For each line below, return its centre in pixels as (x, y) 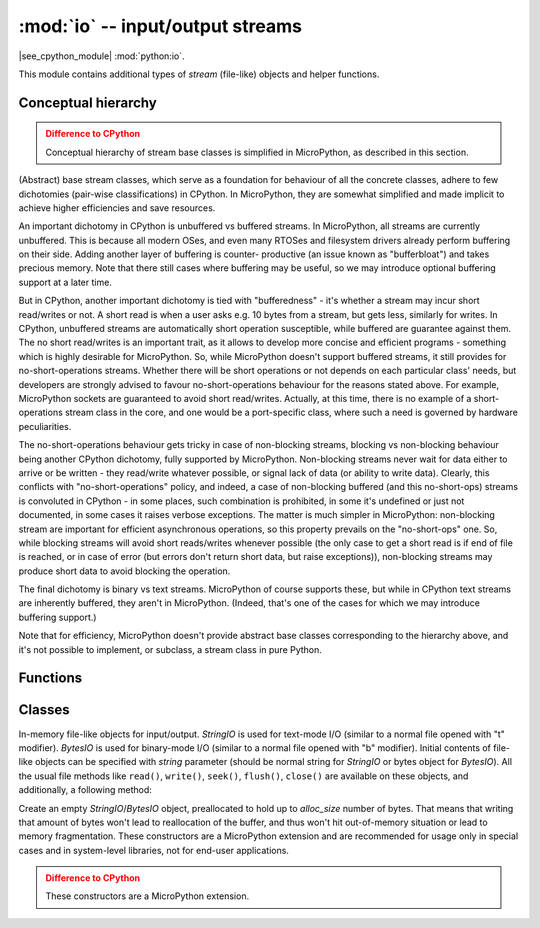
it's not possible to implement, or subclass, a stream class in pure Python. (170, 649)
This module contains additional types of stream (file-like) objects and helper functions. (199, 74)
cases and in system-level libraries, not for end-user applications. (154, 850)
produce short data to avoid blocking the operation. (124, 571)
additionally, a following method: (85, 790)
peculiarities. (45, 426)
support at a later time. (65, 282)
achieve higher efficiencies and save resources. (117, 207)
